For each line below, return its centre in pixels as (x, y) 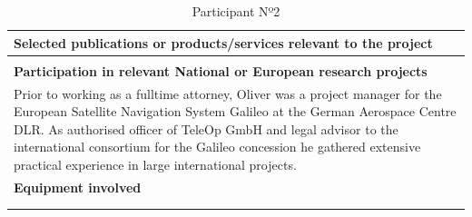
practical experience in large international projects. (155, 164)
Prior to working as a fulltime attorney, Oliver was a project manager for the (228, 93)
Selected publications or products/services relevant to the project (223, 42)
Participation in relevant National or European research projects (221, 70)
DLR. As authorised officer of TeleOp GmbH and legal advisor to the (206, 128)
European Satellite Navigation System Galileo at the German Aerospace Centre (235, 111)
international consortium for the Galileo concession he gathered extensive (217, 147)
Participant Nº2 (236, 11)
